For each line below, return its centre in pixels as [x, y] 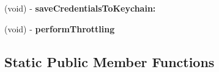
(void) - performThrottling [60, 28]
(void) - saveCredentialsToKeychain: [80, 8]
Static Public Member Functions [109, 61]
